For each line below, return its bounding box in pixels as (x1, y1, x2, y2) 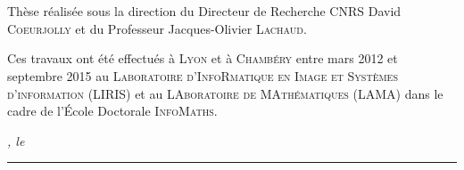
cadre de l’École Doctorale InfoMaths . (7, 101, 218, 120)
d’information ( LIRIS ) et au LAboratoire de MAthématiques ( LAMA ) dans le (7, 84, 443, 102)
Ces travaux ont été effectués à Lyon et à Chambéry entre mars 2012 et (7, 49, 398, 68)
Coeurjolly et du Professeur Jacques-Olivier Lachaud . (7, 19, 307, 37)
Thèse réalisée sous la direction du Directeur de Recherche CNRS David (7, 2, 402, 20)
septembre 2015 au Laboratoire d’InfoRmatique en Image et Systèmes (7, 66, 398, 85)
